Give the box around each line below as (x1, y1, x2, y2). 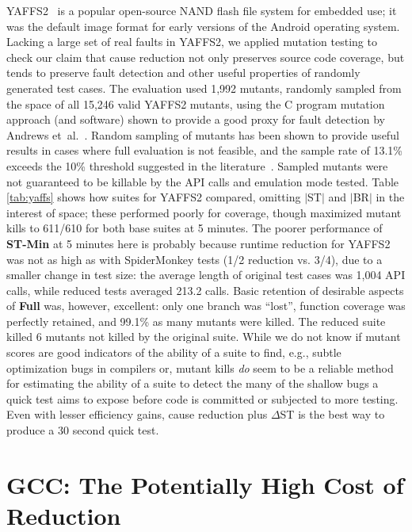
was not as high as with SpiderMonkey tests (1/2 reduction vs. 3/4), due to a (6, 251, 383, 267)
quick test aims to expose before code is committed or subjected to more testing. (6, 390, 399, 407)
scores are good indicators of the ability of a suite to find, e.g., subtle (6, 344, 341, 361)
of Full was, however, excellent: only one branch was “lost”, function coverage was (6, 297, 406, 314)
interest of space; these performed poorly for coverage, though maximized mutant (6, 204, 402, 220)
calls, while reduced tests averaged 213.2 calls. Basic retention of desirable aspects (6, 281, 404, 298)
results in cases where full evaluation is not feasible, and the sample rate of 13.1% (6, 142, 402, 159)
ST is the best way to (280, 406, 385, 423)
